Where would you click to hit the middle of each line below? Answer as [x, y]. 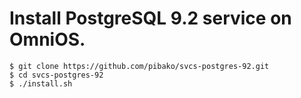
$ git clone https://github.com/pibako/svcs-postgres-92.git [139, 66]
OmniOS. [47, 39]
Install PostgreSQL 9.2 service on [150, 18]
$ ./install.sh [41, 83]
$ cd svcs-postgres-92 [56, 75]
